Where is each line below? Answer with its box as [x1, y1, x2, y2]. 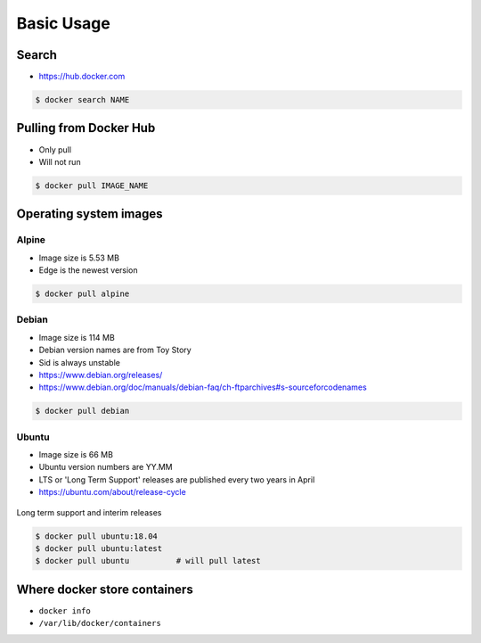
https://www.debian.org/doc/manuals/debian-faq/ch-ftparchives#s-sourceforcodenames [38, 382, 367, 392]
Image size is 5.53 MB [38, 252, 120, 263]
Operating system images [16, 206, 163, 222]
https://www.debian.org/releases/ [38, 369, 163, 380]
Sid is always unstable [38, 357, 120, 367]
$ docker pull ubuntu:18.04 [35, 531, 158, 541]
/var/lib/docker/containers [38, 618, 162, 629]
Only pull [38, 144, 71, 155]
